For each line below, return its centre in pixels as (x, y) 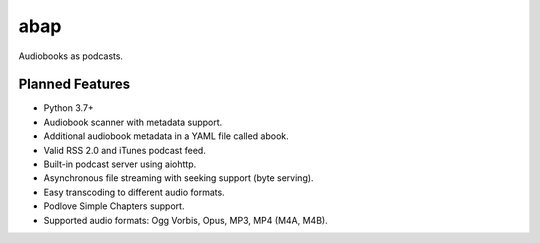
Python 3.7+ (68, 108)
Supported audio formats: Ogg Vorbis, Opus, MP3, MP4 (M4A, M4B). (186, 220)
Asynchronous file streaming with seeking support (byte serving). (178, 178)
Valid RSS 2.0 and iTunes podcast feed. (125, 150)
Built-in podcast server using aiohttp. (120, 164)
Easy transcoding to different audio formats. (134, 192)
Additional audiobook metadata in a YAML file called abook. (166, 136)
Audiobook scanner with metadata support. (133, 122)
